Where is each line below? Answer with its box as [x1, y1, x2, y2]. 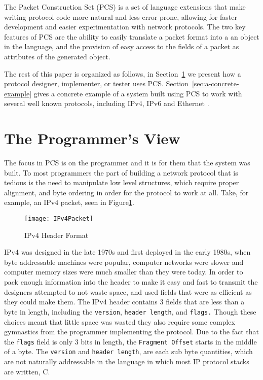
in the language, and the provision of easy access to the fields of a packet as [4, 41, 239, 52]
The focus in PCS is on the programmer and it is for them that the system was [4, 157, 250, 168]
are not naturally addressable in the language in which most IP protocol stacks [4, 356, 249, 366]
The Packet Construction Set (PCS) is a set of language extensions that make [4, 2, 246, 12]
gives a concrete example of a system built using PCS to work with [33, 88, 242, 98]
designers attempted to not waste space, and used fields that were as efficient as [4, 286, 252, 297]
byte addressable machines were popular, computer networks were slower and [4, 256, 244, 267]
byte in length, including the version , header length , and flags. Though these [4, 306, 256, 317]
